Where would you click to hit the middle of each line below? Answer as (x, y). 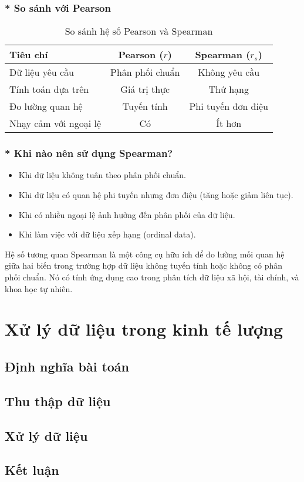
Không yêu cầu (229, 72)
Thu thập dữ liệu (58, 401)
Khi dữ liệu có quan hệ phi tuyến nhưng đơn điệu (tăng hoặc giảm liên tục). (156, 195)
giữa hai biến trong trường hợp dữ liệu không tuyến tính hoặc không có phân (144, 265)
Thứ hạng (229, 89)
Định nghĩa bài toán (67, 366)
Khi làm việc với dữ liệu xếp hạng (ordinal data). (107, 234)
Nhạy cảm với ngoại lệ (55, 123)
